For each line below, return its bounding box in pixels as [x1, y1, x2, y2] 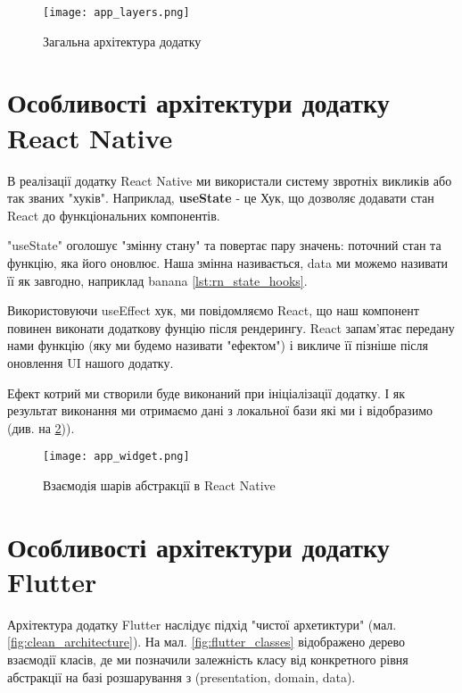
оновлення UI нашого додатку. [7, 353, 174, 372]
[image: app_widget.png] [43, 450, 190, 463]
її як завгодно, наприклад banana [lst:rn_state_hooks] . [7, 271, 308, 289]
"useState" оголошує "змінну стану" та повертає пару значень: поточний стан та [7, 236, 441, 255]
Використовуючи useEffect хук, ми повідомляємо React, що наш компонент [7, 301, 419, 320]
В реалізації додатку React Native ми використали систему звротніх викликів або [7, 171, 452, 189]
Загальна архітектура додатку [43, 31, 202, 50]
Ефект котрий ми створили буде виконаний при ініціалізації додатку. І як [7, 383, 406, 402]
